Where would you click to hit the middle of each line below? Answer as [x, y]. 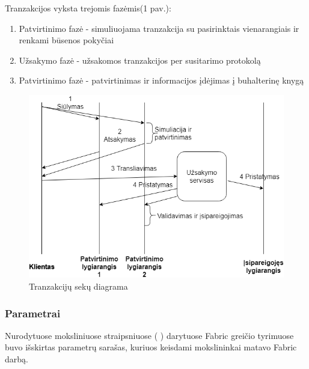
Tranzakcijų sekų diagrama [78, 286]
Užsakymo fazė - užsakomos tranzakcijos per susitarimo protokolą [140, 60]
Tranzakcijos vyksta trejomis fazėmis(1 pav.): [88, 8]
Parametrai [33, 313]
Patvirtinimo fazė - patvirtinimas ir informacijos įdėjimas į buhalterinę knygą [161, 80]
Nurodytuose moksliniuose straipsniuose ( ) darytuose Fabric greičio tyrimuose [149, 335]
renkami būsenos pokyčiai [66, 40]
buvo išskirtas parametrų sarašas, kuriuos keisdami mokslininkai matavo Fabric [151, 347]
